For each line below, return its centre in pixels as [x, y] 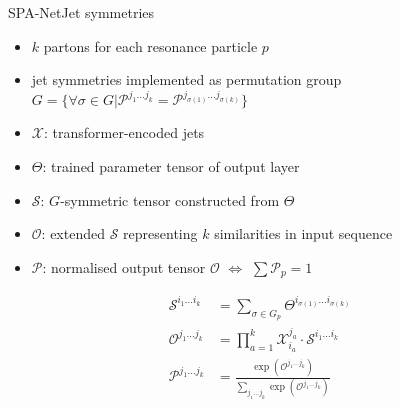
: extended [73, 233]
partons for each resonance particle [150, 45]
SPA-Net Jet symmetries [81, 12]
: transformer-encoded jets [124, 132]
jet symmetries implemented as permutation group [186, 79]
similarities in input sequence [303, 233]
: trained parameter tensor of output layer [171, 166]
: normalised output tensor [124, 266]
